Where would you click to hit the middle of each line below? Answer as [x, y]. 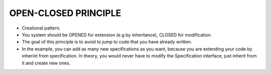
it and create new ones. [46, 63]
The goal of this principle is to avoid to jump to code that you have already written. [107, 42]
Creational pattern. [41, 28]
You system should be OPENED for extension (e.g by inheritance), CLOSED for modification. [117, 34]
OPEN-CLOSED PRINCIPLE [65, 13]
